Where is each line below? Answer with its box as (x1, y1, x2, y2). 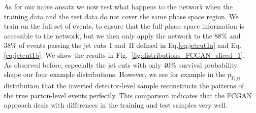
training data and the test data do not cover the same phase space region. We (4, 11, 239, 21)
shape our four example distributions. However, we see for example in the (4, 69, 225, 79)
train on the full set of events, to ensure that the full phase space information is (4, 21, 244, 31)
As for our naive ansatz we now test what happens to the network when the (4, 1, 233, 11)
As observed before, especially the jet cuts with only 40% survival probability (4, 59, 237, 70)
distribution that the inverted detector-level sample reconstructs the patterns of (4, 80, 244, 90)
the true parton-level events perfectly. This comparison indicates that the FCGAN (4, 90, 252, 100)
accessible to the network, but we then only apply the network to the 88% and (4, 30, 241, 40)
